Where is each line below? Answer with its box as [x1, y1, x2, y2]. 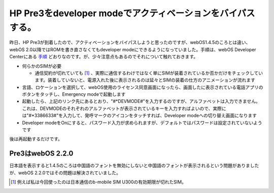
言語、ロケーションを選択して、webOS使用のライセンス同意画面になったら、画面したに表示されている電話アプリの [22, 84, 263, 90]
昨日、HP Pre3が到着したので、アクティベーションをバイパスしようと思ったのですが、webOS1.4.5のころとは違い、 [9, 40, 251, 46]
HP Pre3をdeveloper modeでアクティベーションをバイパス [9, 8, 256, 19]
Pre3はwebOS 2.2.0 [9, 149, 74, 158]
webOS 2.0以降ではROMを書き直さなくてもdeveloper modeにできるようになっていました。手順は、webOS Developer [9, 46, 256, 53]
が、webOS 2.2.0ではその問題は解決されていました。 [9, 170, 121, 176]
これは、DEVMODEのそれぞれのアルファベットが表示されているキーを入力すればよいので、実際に [22, 105, 226, 111]
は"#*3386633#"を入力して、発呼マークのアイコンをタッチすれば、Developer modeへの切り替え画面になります [22, 112, 257, 119]
